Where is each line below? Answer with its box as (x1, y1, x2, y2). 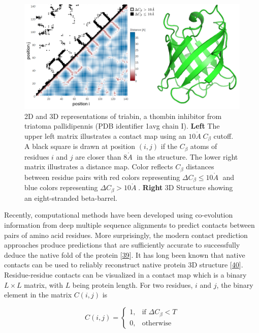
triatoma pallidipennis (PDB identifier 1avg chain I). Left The (24, 120, 220, 131)
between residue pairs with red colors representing (24, 171, 180, 182)
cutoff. (213, 130, 234, 141)
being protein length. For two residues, (72, 279, 193, 290)
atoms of (190, 141, 217, 152)
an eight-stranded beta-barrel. (24, 192, 117, 203)
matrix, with (24, 279, 63, 290)
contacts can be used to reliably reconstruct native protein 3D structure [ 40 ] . (4, 259, 243, 270)
